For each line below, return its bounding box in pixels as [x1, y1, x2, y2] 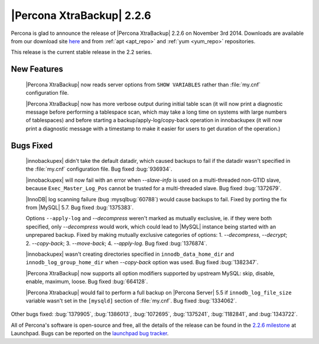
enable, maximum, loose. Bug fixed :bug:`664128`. [25, 278, 148, 285]
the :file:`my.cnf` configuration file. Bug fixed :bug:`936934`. [25, 166, 172, 173]
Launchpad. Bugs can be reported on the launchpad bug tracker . [11, 330, 169, 337]
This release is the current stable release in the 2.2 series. [11, 49, 152, 56]
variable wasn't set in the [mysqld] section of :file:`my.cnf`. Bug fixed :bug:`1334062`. [25, 297, 237, 304]
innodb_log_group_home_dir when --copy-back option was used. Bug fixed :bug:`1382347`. [25, 259, 259, 266]
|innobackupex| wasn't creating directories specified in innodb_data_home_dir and [25, 250, 235, 258]
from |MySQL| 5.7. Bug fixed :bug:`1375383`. [25, 204, 134, 211]
